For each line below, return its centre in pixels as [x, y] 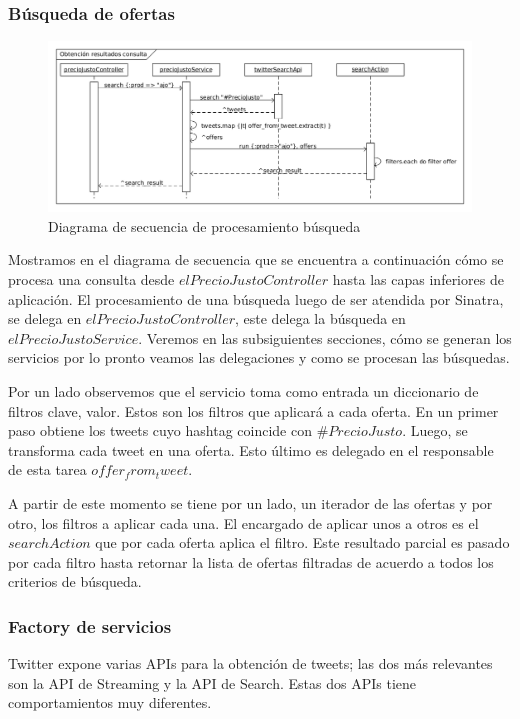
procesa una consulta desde [91, 279]
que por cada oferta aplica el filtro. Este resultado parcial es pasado [302, 542]
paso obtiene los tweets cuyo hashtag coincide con [160, 430]
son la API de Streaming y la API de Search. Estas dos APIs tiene [212, 682]
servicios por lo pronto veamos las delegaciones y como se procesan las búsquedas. [259, 357]
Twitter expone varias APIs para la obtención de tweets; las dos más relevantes [250, 663]
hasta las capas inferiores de [418, 279]
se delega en [45, 318]
